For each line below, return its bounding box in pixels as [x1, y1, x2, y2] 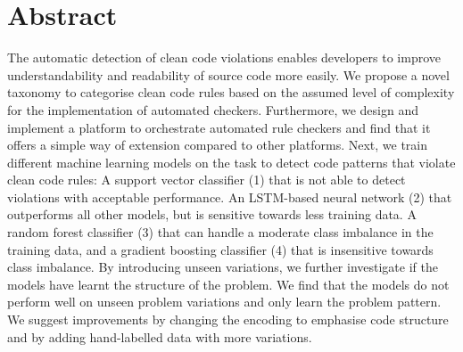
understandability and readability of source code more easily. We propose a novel [7, 65, 450, 84]
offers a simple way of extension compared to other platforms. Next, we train [7, 135, 428, 154]
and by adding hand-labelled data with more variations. [7, 327, 312, 346]
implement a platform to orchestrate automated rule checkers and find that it [7, 118, 431, 136]
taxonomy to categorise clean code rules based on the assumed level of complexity [7, 83, 455, 102]
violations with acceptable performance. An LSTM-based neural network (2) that [7, 187, 452, 206]
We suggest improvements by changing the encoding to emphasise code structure [7, 310, 449, 329]
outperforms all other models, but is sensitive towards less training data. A [7, 205, 417, 224]
